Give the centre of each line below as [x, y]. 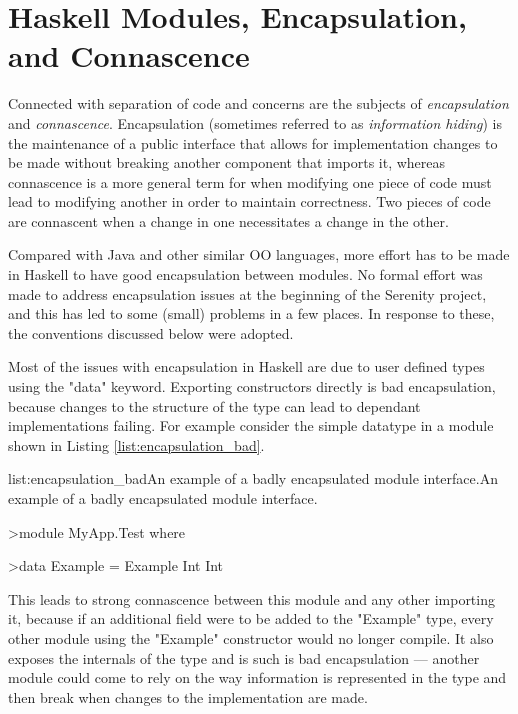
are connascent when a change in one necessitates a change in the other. [228, 220]
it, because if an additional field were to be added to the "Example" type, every [251, 618]
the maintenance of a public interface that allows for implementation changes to [253, 142]
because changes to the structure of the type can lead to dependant [214, 405]
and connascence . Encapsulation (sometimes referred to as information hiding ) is [255, 122]
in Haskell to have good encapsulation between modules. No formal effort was [245, 274]
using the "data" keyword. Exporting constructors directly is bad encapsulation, [252, 386]
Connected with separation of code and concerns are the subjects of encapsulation [258, 103]
